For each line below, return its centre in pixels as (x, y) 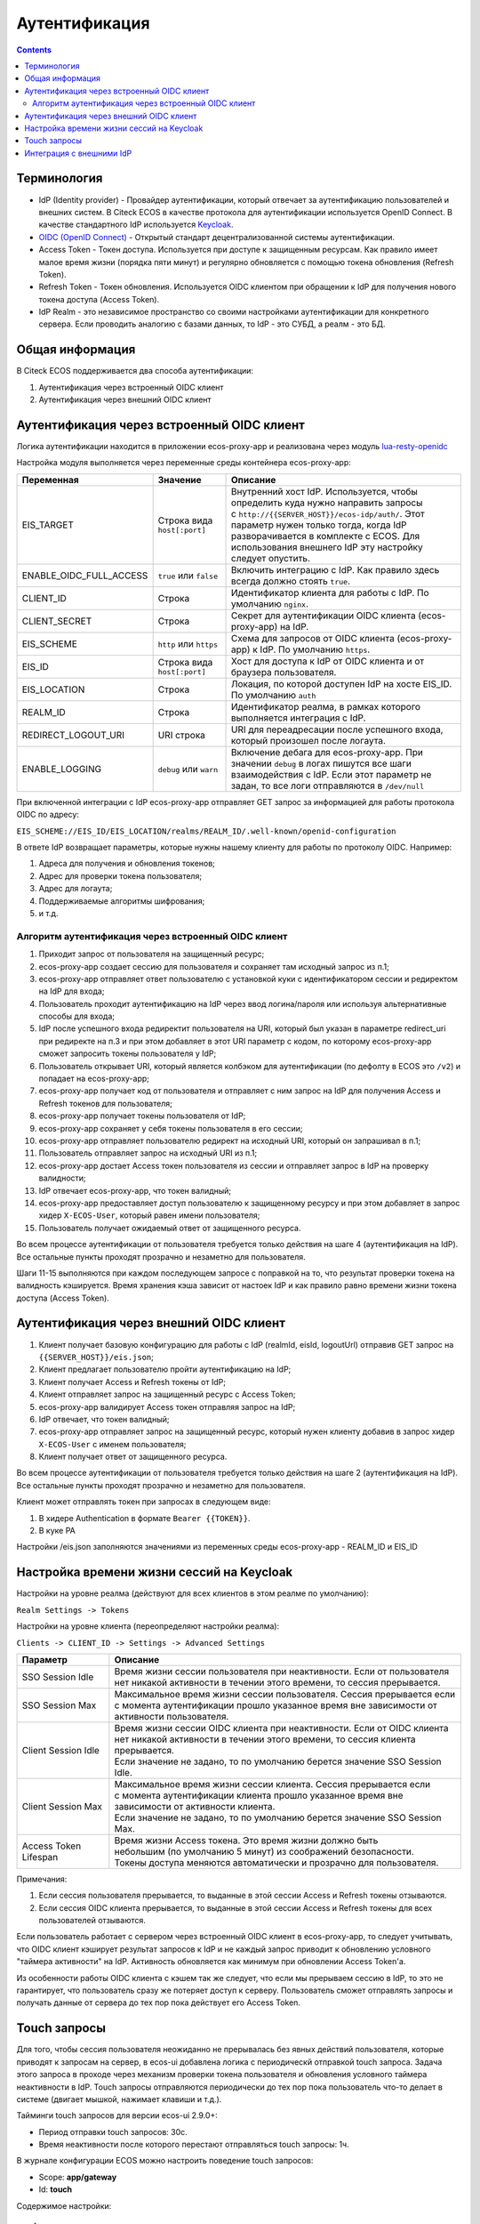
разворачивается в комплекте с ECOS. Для (326, 536)
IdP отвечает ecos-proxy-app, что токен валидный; (135, 1190)
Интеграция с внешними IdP (78, 153)
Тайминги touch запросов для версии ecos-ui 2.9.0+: (117, 2115)
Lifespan (40, 1857)
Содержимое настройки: (64, 2205)
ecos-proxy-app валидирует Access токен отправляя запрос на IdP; (167, 1406)
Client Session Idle (60, 1750)
